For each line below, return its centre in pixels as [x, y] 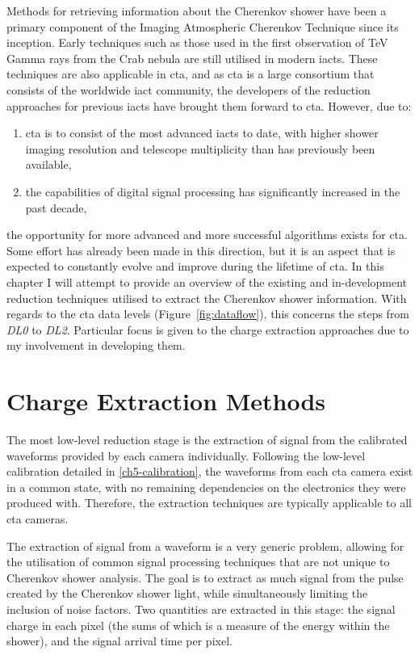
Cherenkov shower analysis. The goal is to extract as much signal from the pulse [205, 577]
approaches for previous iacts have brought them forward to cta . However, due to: [209, 105]
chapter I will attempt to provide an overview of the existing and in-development [207, 281]
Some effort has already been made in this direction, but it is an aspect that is [201, 250]
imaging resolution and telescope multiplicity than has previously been [200, 148]
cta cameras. [38, 518]
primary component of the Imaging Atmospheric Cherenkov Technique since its [203, 26]
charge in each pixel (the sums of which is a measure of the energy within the [198, 625]
